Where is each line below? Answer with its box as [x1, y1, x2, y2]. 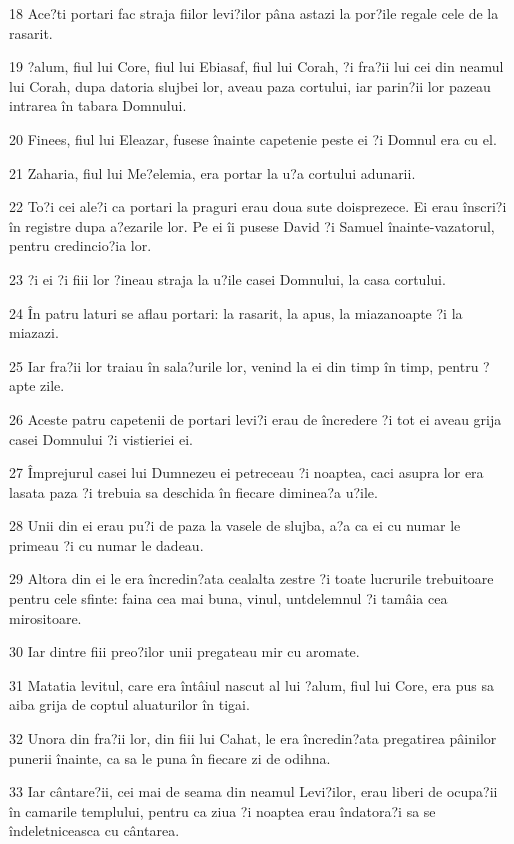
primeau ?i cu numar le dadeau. [9, 534, 204, 555]
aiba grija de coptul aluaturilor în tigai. [9, 694, 250, 715]
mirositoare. [9, 607, 82, 628]
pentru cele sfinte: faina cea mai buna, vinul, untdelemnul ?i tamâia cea [9, 588, 448, 609]
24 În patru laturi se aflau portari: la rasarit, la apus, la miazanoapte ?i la [9, 302, 463, 323]
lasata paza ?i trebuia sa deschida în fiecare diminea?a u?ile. [9, 481, 378, 502]
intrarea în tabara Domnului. [9, 95, 187, 116]
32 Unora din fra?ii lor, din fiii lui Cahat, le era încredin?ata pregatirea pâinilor [9, 728, 497, 749]
